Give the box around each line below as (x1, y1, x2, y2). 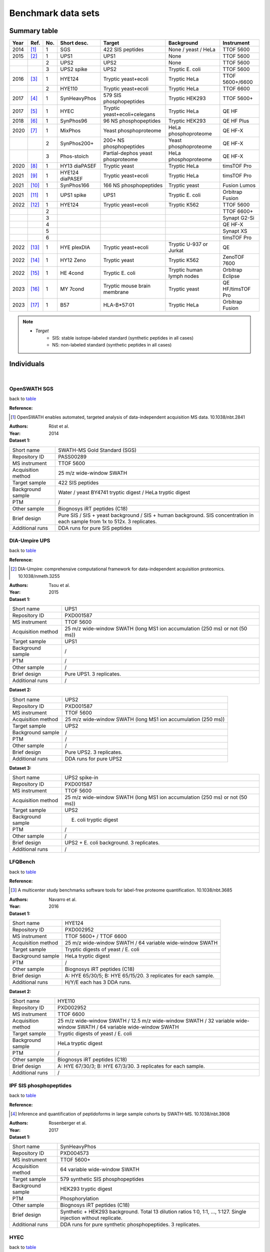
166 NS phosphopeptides (103, 182, 163, 189)
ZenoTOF (222, 253, 244, 260)
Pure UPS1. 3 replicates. (64, 671, 121, 678)
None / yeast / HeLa (168, 46, 216, 53)
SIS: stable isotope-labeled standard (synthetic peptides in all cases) (52, 335, 194, 341)
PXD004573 (60, 1150, 89, 1157)
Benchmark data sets (9, 8, 100, 19)
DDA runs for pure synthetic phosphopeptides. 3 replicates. (60, 1221, 200, 1228)
